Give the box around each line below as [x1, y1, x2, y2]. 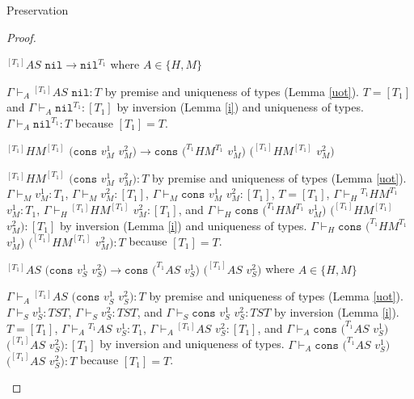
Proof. [6, 28, 36, 45]
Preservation [6, 2, 69, 18]
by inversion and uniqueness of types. [99, 335, 285, 352]
